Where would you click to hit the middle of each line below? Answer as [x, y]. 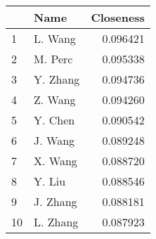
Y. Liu [50, 181]
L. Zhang [56, 222]
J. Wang [54, 140]
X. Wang [56, 161]
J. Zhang [56, 201]
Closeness [118, 17]
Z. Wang [55, 99]
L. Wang [55, 38]
